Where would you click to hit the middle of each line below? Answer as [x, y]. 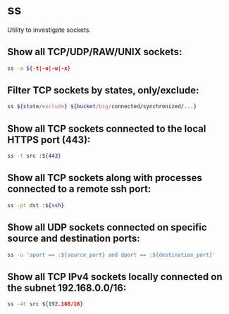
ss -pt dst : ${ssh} [36, 205]
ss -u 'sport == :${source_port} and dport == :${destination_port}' [112, 255]
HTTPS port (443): [49, 140]
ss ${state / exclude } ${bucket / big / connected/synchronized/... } [102, 107]
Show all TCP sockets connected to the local [107, 128]
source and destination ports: [74, 239]
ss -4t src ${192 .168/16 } [45, 304]
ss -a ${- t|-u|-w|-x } [39, 68]
